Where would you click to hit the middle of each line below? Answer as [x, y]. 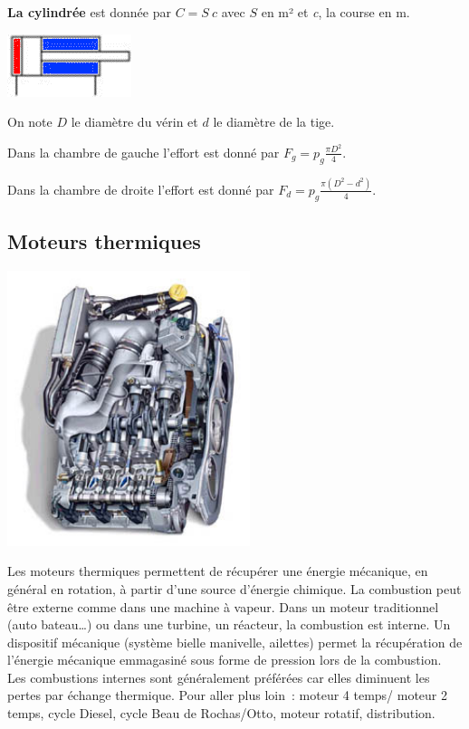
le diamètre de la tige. [274, 122]
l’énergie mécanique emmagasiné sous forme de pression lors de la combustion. [225, 660]
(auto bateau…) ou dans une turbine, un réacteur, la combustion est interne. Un [229, 624]
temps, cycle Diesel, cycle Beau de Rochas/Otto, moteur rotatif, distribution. [221, 713]
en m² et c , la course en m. [335, 12]
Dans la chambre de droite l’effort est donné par [141, 189]
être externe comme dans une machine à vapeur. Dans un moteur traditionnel [223, 606]
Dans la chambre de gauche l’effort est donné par [144, 152]
